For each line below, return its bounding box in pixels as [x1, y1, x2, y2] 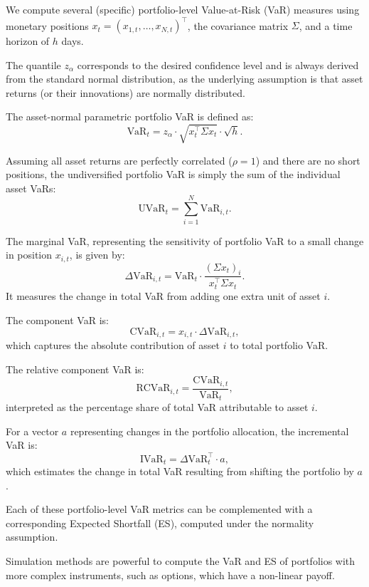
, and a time [299, 18, 353, 33]
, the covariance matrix [187, 18, 289, 33]
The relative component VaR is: [6, 361, 144, 376]
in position [6, 247, 53, 262]
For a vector [6, 423, 59, 438]
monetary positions [6, 18, 89, 33]
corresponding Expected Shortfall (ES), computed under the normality [6, 515, 314, 530]
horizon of [6, 33, 50, 48]
